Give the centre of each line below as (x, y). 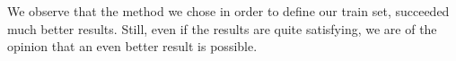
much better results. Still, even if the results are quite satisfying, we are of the (222, 28)
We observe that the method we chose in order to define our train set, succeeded (228, 11)
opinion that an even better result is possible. (132, 46)
